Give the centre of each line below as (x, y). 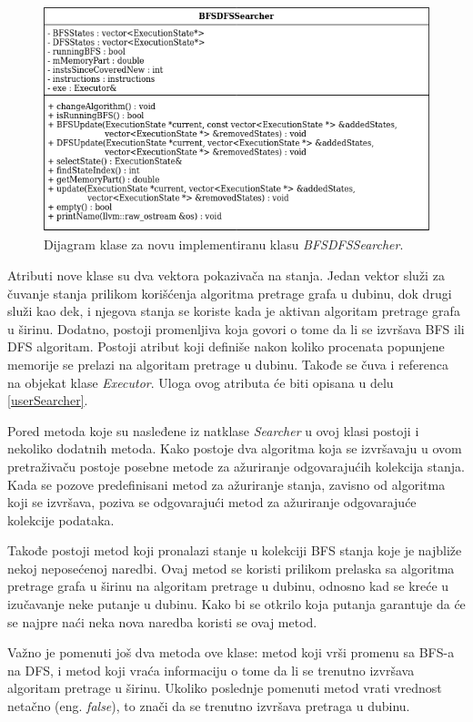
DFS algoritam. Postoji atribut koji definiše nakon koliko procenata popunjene (226, 346)
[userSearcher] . (48, 400)
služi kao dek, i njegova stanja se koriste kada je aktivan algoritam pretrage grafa (234, 311)
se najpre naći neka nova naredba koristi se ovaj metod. (162, 621)
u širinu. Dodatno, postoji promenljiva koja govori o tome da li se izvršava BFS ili (236, 328)
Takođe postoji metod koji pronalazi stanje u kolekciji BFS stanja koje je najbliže (235, 550)
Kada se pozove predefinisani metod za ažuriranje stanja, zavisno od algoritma (226, 484)
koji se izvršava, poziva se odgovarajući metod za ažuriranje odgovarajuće (212, 502)
